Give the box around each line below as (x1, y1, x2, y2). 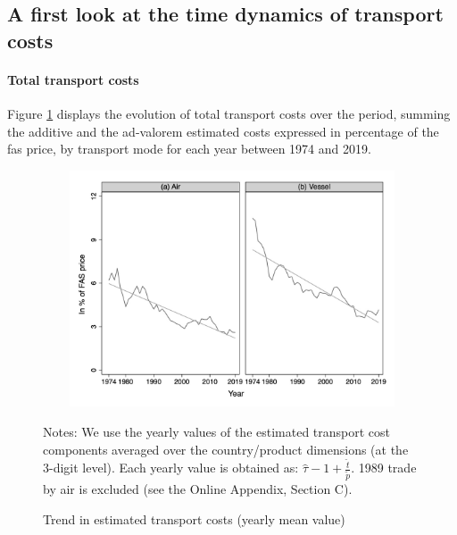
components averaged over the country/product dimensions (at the (43, 439, 409, 458)
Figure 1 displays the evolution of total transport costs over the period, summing (7, 104, 451, 122)
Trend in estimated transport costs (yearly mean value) (43, 509, 345, 528)
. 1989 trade (351, 458, 417, 477)
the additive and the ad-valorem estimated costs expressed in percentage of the (7, 121, 439, 140)
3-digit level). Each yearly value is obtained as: (43, 458, 299, 477)
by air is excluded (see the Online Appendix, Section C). (43, 480, 353, 498)
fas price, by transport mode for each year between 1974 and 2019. (7, 139, 371, 158)
